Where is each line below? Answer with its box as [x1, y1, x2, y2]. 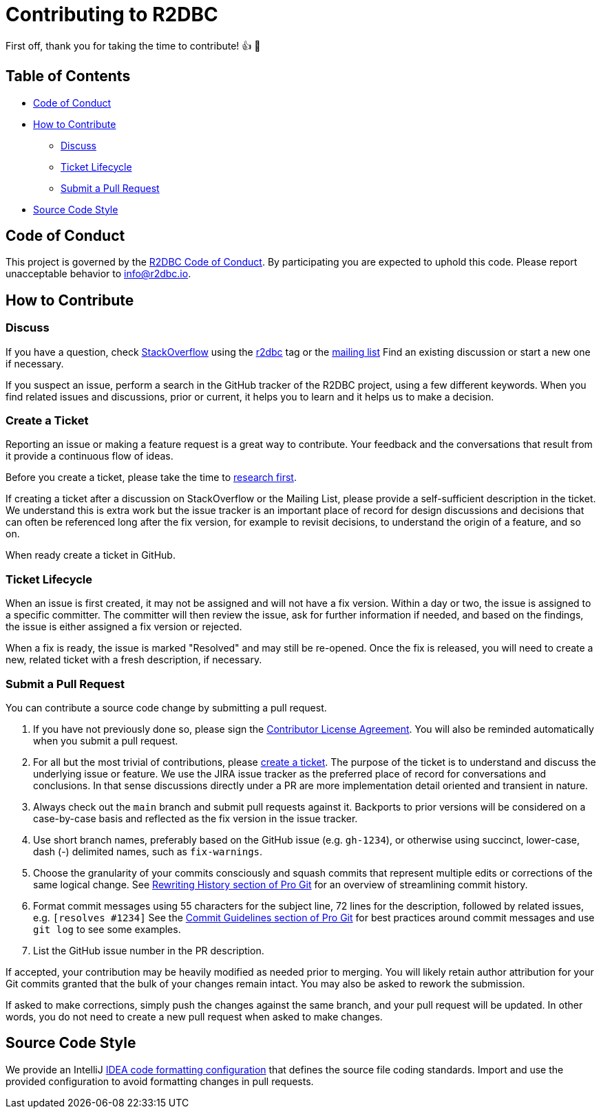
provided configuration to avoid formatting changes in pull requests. [6, 1075, 314, 1087]
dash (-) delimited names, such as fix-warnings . [33, 845, 263, 857]
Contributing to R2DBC [6, 3, 218, 26]
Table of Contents [6, 67, 131, 85]
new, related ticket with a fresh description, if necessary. [6, 654, 262, 666]
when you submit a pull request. [33, 734, 178, 747]
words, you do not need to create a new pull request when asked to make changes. [6, 1010, 383, 1022]
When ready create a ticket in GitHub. [6, 549, 176, 561]
